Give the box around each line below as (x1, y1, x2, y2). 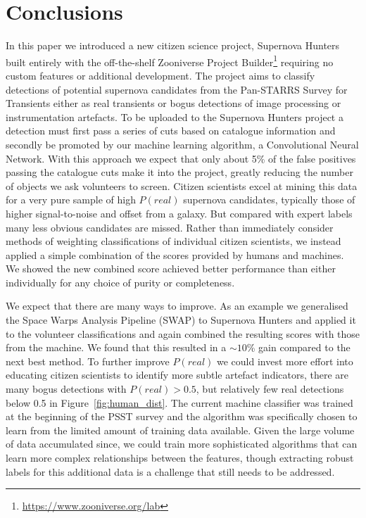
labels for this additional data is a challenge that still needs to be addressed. (6, 464, 335, 479)
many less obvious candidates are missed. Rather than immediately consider (6, 220, 334, 234)
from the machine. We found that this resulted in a (6, 340, 227, 355)
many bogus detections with (6, 381, 127, 396)
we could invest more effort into (217, 353, 353, 368)
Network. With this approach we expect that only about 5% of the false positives (6, 151, 356, 165)
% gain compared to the (246, 340, 351, 355)
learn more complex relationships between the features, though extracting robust (6, 450, 354, 465)
